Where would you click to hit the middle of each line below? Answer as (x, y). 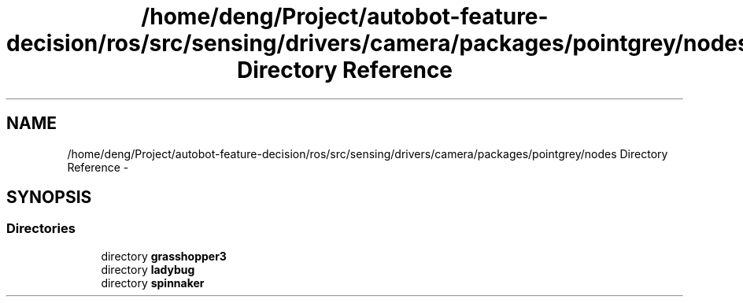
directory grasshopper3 (164, 256)
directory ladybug (148, 269)
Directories (41, 229)
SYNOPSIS (49, 198)
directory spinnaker (153, 283)
